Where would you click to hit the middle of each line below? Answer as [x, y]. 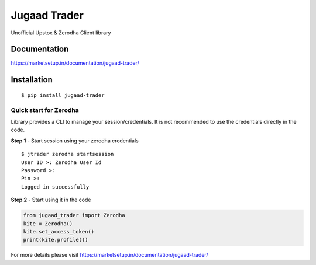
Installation [32, 80]
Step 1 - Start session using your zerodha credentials [75, 141]
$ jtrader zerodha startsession [68, 154]
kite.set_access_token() [59, 231]
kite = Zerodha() [48, 224]
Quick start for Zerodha [45, 110]
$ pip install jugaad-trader [63, 95]
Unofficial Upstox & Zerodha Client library [61, 33]
